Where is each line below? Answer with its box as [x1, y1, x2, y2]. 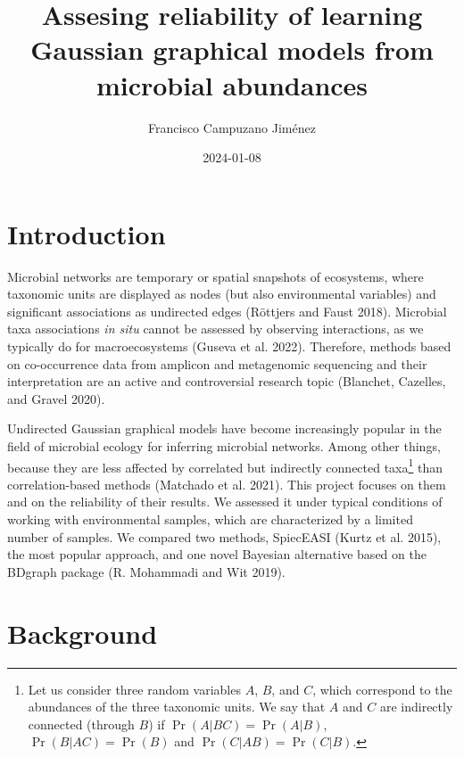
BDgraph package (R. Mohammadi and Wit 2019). [7, 562, 286, 580]
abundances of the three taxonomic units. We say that [28, 697, 326, 716]
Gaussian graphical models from [30, 31, 434, 68]
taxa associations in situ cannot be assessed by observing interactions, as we [7, 319, 424, 338]
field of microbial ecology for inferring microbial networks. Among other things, [7, 436, 441, 455]
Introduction [7, 215, 166, 251]
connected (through [28, 714, 135, 733]
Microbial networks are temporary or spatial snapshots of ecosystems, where [7, 267, 424, 285]
